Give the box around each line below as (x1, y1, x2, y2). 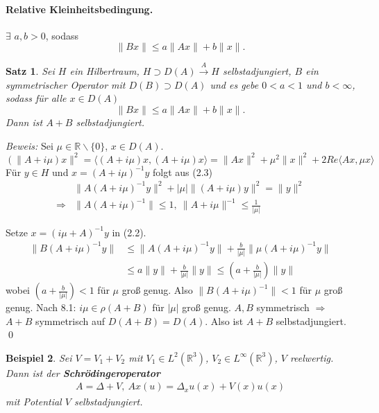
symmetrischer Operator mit (6, 77, 126, 91)
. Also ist (205, 313, 244, 328)
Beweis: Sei (6, 138, 53, 152)
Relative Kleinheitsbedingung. (6, 1, 153, 16)
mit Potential (6, 394, 62, 408)
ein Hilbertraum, (69, 64, 140, 78)
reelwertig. (289, 350, 334, 364)
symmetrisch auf (35, 313, 106, 328)
